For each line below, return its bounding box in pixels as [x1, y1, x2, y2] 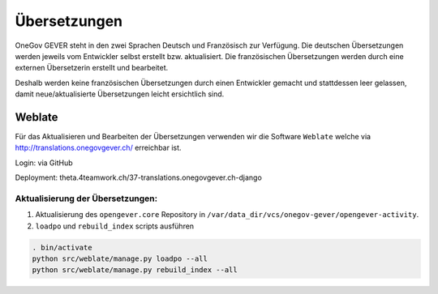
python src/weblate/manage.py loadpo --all [32, 254, 208, 263]
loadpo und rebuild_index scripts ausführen [35, 221, 195, 231]
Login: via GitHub [15, 158, 73, 168]
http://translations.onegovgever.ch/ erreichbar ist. [15, 143, 182, 153]
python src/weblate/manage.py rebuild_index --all [32, 266, 238, 275]
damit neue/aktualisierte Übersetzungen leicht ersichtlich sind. [15, 89, 225, 99]
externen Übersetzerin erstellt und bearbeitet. [15, 63, 169, 73]
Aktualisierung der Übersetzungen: [15, 193, 158, 204]
